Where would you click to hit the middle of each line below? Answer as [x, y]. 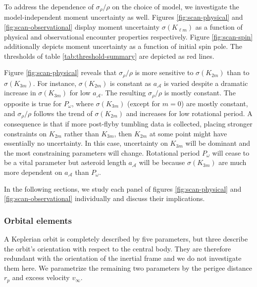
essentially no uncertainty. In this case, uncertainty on [86, 143]
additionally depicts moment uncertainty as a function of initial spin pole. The [123, 46]
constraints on [26, 133]
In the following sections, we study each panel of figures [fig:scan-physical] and [123, 188]
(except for [144, 103]
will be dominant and [218, 143]
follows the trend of [63, 113]
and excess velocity [41, 277]
